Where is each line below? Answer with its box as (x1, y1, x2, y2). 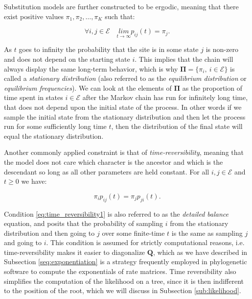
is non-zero (206, 44, 238, 54)
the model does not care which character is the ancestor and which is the (4, 156, 223, 167)
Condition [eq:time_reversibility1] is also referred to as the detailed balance (4, 208, 229, 219)
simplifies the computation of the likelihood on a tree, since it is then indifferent (4, 275, 244, 286)
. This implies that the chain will (135, 54, 233, 64)
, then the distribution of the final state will (111, 121, 243, 131)
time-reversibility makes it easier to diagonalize (4, 247, 145, 257)
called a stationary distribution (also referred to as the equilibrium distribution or (4, 73, 247, 83)
